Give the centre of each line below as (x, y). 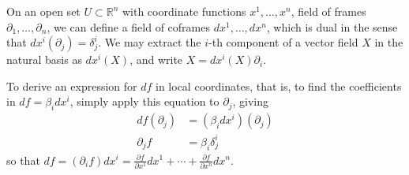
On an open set (43, 11)
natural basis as (44, 60)
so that (23, 160)
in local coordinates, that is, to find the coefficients (279, 86)
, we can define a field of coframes (129, 26)
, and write (156, 60)
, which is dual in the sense (332, 26)
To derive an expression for (72, 86)
